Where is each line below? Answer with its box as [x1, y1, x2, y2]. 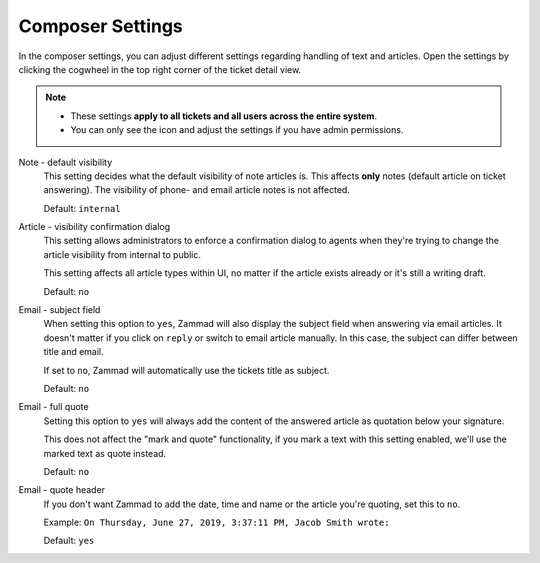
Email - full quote [18, 401, 89, 413]
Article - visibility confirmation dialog [18, 221, 171, 233]
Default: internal [43, 202, 121, 214]
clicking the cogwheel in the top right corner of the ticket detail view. [18, 63, 302, 75]
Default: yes [43, 535, 95, 547]
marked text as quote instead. [43, 447, 167, 459]
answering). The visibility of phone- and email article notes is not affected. [43, 184, 350, 196]
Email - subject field [18, 304, 101, 316]
